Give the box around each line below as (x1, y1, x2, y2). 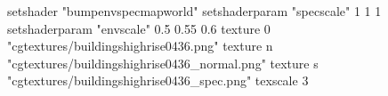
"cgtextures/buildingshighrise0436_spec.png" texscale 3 (7, 71, 309, 90)
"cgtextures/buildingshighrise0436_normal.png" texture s (7, 53, 319, 72)
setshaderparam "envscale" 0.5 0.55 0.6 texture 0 (7, 19, 271, 37)
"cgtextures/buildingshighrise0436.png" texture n (7, 36, 273, 55)
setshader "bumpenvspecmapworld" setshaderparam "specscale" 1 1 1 (7, 2, 382, 20)
